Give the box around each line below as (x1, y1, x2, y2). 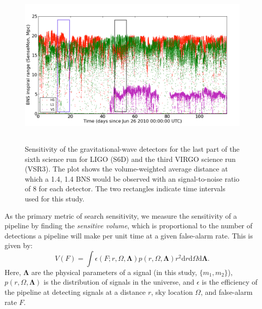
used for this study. (25, 193, 85, 203)
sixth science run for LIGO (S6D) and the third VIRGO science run (25, 153, 236, 164)
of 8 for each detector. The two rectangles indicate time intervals (25, 183, 226, 194)
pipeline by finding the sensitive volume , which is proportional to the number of (5, 220, 253, 231)
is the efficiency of (202, 277, 258, 287)
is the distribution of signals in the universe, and (44, 277, 195, 287)
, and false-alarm (200, 287, 253, 297)
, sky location (151, 287, 193, 297)
